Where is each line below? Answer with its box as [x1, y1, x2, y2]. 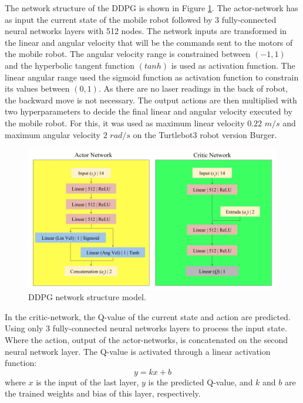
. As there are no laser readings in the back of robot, [98, 82, 288, 95]
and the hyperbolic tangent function [5, 59, 134, 71]
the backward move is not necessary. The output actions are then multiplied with [5, 93, 297, 106]
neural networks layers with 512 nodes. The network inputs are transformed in [5, 25, 287, 37]
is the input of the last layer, [36, 375, 139, 388]
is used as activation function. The [171, 59, 295, 71]
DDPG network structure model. [28, 291, 146, 303]
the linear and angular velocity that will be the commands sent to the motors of [5, 36, 293, 48]
